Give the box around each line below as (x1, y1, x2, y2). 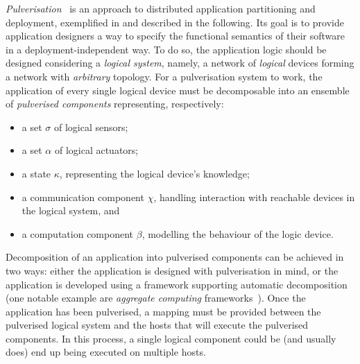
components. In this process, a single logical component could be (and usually (6, 331, 336, 345)
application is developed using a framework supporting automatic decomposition (6, 277, 348, 291)
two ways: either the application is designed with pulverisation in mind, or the (6, 263, 338, 277)
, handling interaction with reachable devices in (153, 189, 355, 204)
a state (22, 166, 51, 180)
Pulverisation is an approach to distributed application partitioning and (6, 1, 316, 15)
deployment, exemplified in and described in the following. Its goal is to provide (6, 15, 344, 29)
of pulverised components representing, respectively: (6, 96, 224, 111)
